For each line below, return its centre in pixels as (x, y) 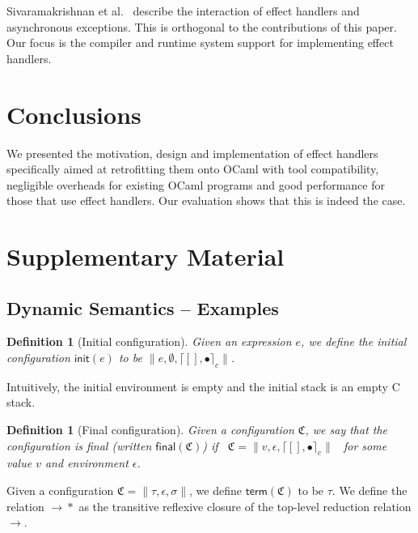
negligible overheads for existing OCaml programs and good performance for (196, 184)
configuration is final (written (79, 445)
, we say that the (346, 430)
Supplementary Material (146, 256)
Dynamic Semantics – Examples (143, 307)
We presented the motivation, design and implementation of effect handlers (192, 153)
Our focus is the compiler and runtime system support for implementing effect (200, 43)
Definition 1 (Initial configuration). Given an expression (149, 341)
